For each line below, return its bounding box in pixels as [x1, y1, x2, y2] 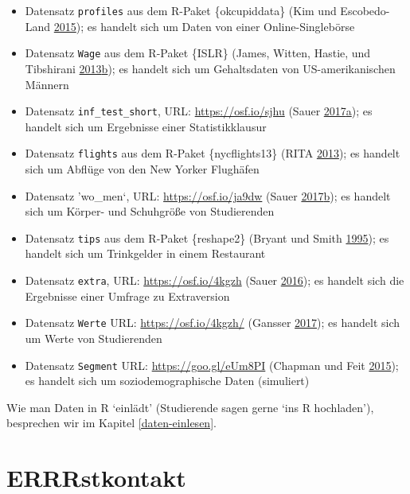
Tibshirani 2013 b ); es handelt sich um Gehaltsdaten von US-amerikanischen [25, 60, 396, 76]
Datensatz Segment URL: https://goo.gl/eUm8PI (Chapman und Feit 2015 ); [25, 356, 399, 373]
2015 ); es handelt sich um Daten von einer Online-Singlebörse [53, 18, 355, 34]
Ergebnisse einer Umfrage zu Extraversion [25, 287, 230, 304]
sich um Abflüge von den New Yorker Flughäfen [25, 161, 260, 177]
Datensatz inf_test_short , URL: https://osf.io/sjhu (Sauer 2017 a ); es [25, 103, 373, 119]
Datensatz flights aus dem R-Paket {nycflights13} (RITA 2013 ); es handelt [25, 145, 400, 161]
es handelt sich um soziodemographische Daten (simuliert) [25, 372, 310, 389]
